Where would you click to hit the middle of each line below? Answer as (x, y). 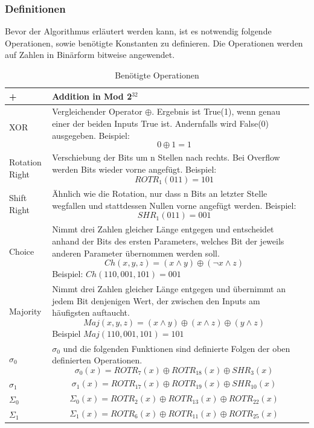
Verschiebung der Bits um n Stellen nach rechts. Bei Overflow (166, 157)
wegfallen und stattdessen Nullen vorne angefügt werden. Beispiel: (174, 205)
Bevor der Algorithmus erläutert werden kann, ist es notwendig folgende (138, 31)
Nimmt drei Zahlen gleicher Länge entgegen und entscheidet (163, 229)
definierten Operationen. (97, 360)
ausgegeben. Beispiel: (91, 135)
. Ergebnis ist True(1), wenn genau (216, 111)
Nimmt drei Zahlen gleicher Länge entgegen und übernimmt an (169, 288)
